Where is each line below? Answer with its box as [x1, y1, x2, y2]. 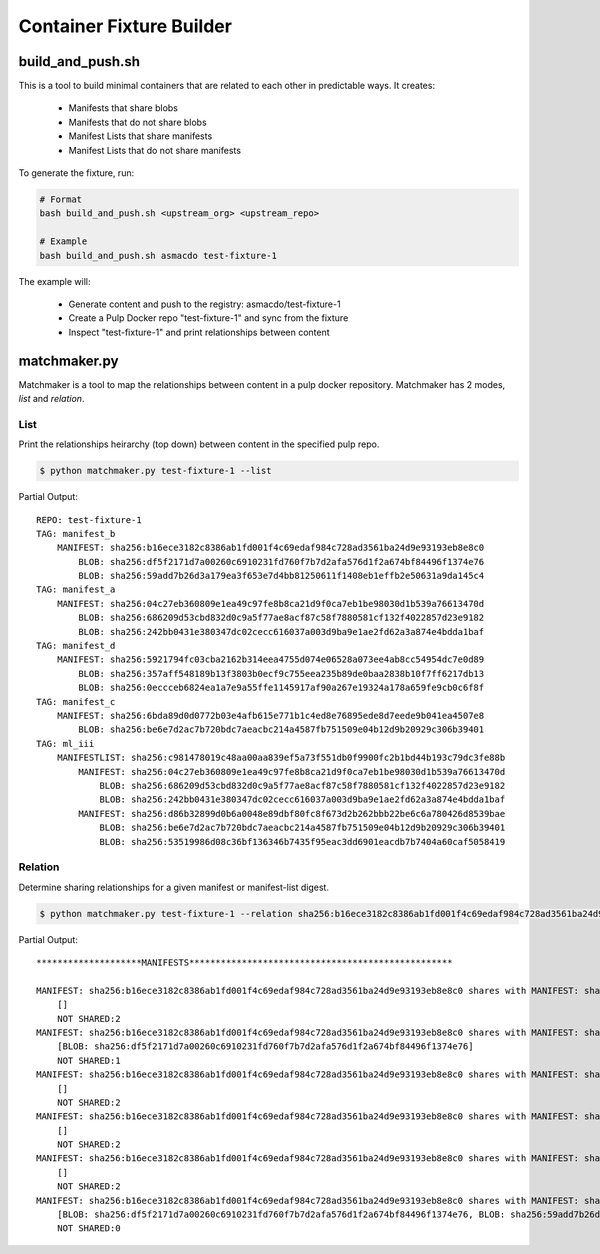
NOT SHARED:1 [56, 1055, 121, 1066]
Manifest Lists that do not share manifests [68, 144, 242, 156]
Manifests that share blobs [68, 102, 179, 114]
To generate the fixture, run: [18, 167, 135, 179]
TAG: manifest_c [36, 696, 116, 707]
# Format [39, 194, 83, 205]
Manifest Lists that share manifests [68, 130, 213, 142]
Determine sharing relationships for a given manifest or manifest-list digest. [18, 881, 330, 893]
